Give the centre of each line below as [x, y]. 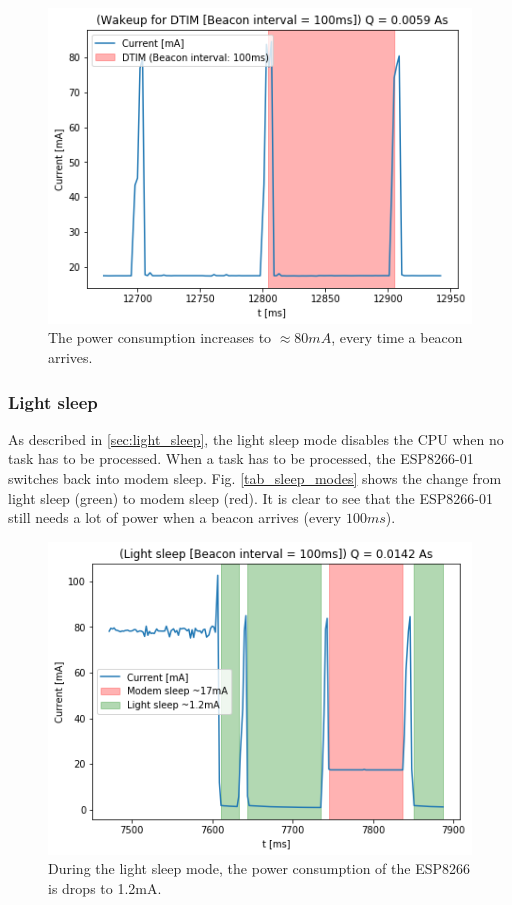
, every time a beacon [397, 337]
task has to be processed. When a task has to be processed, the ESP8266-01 [241, 458]
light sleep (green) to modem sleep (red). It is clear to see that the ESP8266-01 [250, 497]
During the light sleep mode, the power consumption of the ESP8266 [259, 868]
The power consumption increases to [160, 337]
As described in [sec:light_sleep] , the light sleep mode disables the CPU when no [256, 438]
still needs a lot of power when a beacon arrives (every [175, 517]
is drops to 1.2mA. [105, 888]
